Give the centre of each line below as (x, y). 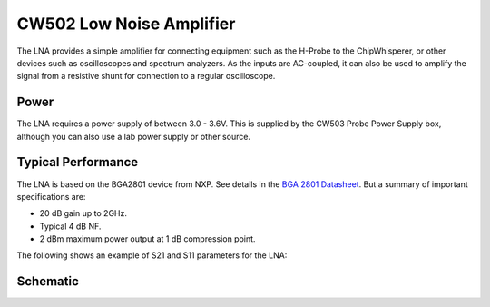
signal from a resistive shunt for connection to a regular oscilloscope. (146, 76)
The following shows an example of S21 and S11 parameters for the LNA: (152, 255)
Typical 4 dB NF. (70, 226)
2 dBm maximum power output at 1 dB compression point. (147, 239)
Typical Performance (78, 162)
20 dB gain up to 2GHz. (83, 213)
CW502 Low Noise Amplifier (126, 24)
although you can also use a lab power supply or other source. (134, 136)
